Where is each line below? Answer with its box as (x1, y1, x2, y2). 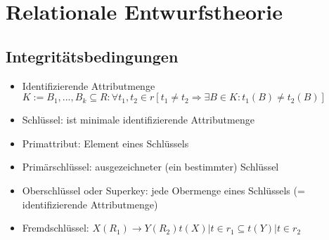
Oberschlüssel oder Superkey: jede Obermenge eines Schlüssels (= (22, 182, 305, 197)
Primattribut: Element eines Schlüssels (22, 135, 189, 150)
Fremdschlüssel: (22, 220, 89, 235)
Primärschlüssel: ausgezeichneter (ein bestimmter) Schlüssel (22, 159, 279, 174)
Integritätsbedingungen (6, 45, 179, 67)
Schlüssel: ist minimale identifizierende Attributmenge (22, 112, 254, 127)
